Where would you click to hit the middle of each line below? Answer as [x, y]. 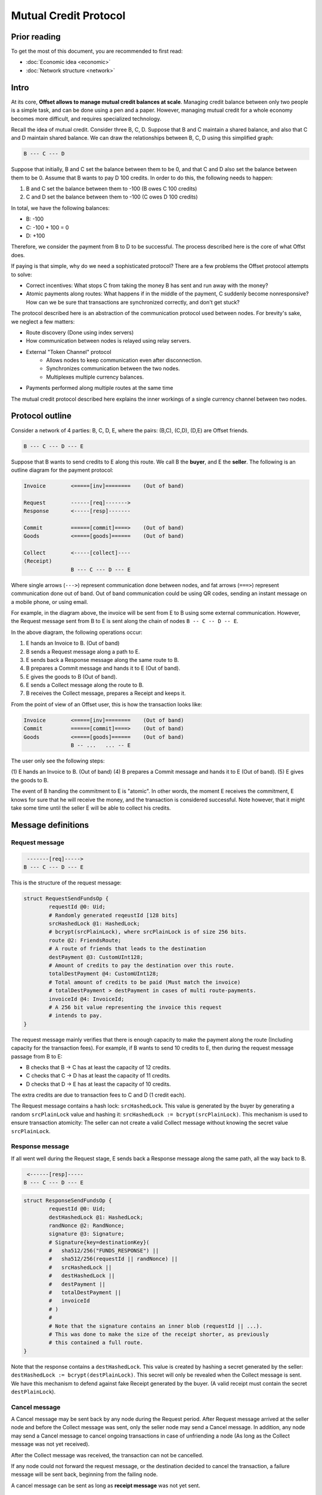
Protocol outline [41, 416]
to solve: [21, 274]
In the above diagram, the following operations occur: [77, 632]
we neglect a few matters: [43, 321]
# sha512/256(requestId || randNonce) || [113, 1259]
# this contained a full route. [96, 1343]
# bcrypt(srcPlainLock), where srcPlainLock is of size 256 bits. [148, 932]
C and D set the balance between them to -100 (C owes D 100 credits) [112, 197]
